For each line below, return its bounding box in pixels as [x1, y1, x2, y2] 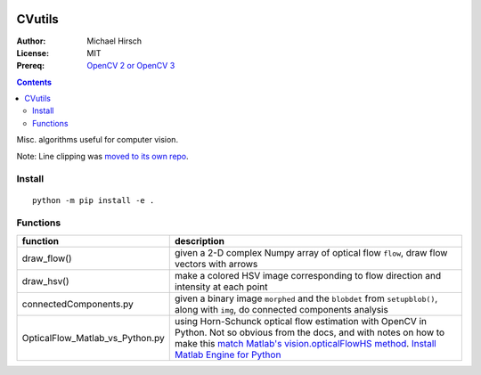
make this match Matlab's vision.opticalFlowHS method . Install [174, 337, 436, 349]
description [174, 234, 224, 247]
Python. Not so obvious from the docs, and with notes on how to [174, 326, 445, 338]
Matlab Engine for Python [174, 348, 281, 361]
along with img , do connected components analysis [174, 303, 389, 315]
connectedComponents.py [21, 298, 134, 310]
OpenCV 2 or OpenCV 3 [86, 61, 175, 71]
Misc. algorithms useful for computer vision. [16, 135, 178, 145]
